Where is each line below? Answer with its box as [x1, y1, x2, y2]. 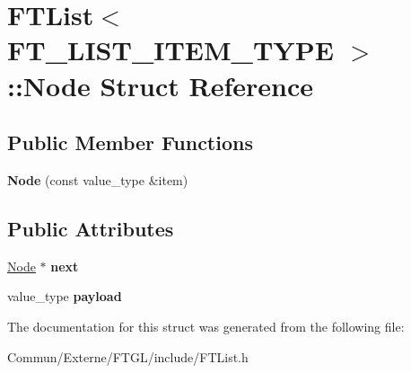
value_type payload [7, 287, 122, 306]
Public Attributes [7, 214, 174, 242]
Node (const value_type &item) [7, 170, 188, 189]
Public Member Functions [7, 129, 253, 156]
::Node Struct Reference [7, 67, 314, 103]
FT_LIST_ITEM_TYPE [7, 31, 334, 68]
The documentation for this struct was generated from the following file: [7, 316, 405, 335]
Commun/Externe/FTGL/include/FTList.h [7, 347, 249, 366]
